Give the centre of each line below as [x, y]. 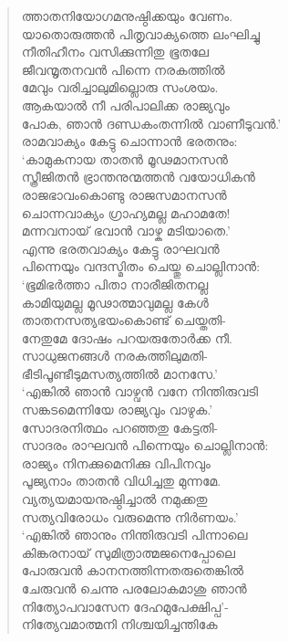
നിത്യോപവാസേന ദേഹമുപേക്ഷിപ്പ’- [125, 606]
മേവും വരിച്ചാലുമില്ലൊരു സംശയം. [120, 87]
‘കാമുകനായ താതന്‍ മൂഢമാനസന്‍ [124, 158]
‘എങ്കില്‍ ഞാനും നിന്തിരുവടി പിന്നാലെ [134, 535]
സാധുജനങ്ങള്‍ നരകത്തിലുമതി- [114, 356]
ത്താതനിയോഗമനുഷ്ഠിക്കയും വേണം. [127, 16]
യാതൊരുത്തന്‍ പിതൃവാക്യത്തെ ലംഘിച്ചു [140, 33]
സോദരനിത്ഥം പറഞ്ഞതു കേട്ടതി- [120, 427]
